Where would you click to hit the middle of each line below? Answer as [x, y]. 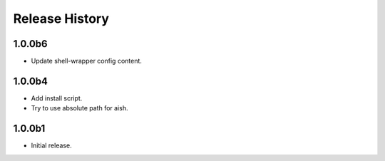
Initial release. [51, 145]
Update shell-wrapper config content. [87, 61]
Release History [61, 19]
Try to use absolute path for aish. [79, 108]
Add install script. [57, 98]
